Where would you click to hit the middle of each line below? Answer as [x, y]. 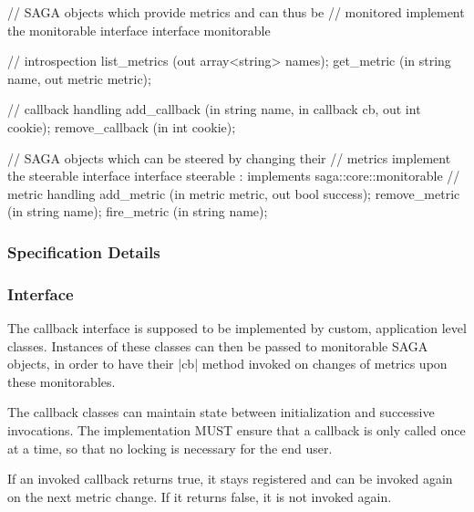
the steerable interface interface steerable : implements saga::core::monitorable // [234, 176]
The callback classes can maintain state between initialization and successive [221, 412]
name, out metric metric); [79, 78]
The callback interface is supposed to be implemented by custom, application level [237, 328]
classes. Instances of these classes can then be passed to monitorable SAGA [218, 345]
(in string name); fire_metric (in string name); [138, 211]
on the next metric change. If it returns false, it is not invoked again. [200, 496]
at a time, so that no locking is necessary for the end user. [170, 448]
